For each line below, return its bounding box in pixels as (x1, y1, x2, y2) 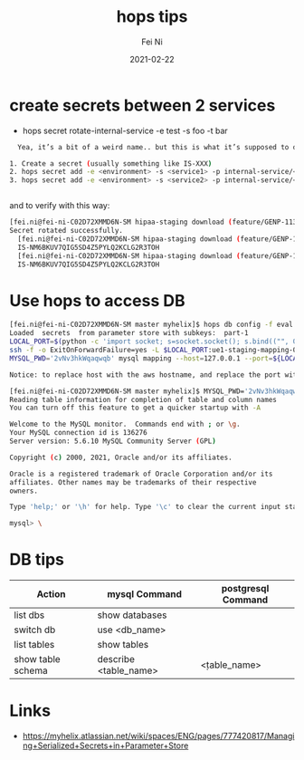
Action (36, 588, 66, 601)
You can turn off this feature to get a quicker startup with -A (9, 403, 261, 413)
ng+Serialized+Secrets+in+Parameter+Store (22, 740, 189, 751)
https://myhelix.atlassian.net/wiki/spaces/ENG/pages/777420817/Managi (22, 731, 295, 741)
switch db (14, 623, 56, 636)
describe (97, 653, 136, 666)
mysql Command (107, 588, 183, 601)
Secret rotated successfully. (9, 226, 124, 236)
